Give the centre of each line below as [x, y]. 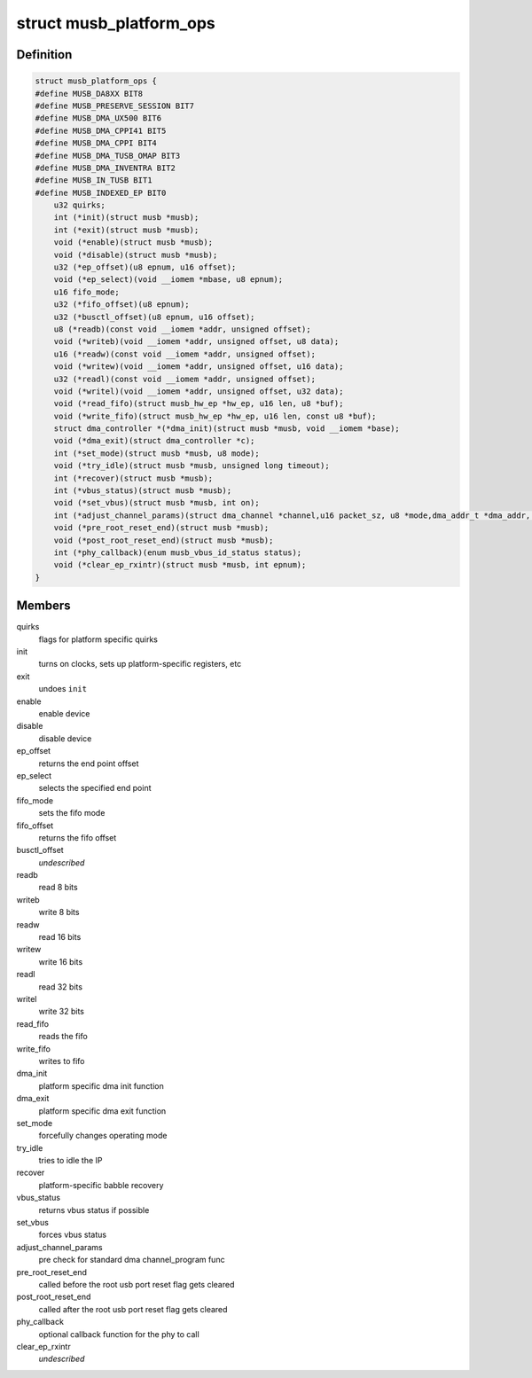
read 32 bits [61, 987]
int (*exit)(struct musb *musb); [126, 230]
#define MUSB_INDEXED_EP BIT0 [101, 192]
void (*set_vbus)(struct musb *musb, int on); [157, 503]
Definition [44, 55]
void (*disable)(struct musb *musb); [136, 254]
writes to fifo [62, 1061]
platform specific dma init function [101, 1085]
